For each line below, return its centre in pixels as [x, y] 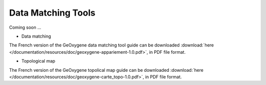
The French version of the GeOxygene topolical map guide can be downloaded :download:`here [106, 70]
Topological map [38, 61]
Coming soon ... [25, 27]
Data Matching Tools [52, 13]
